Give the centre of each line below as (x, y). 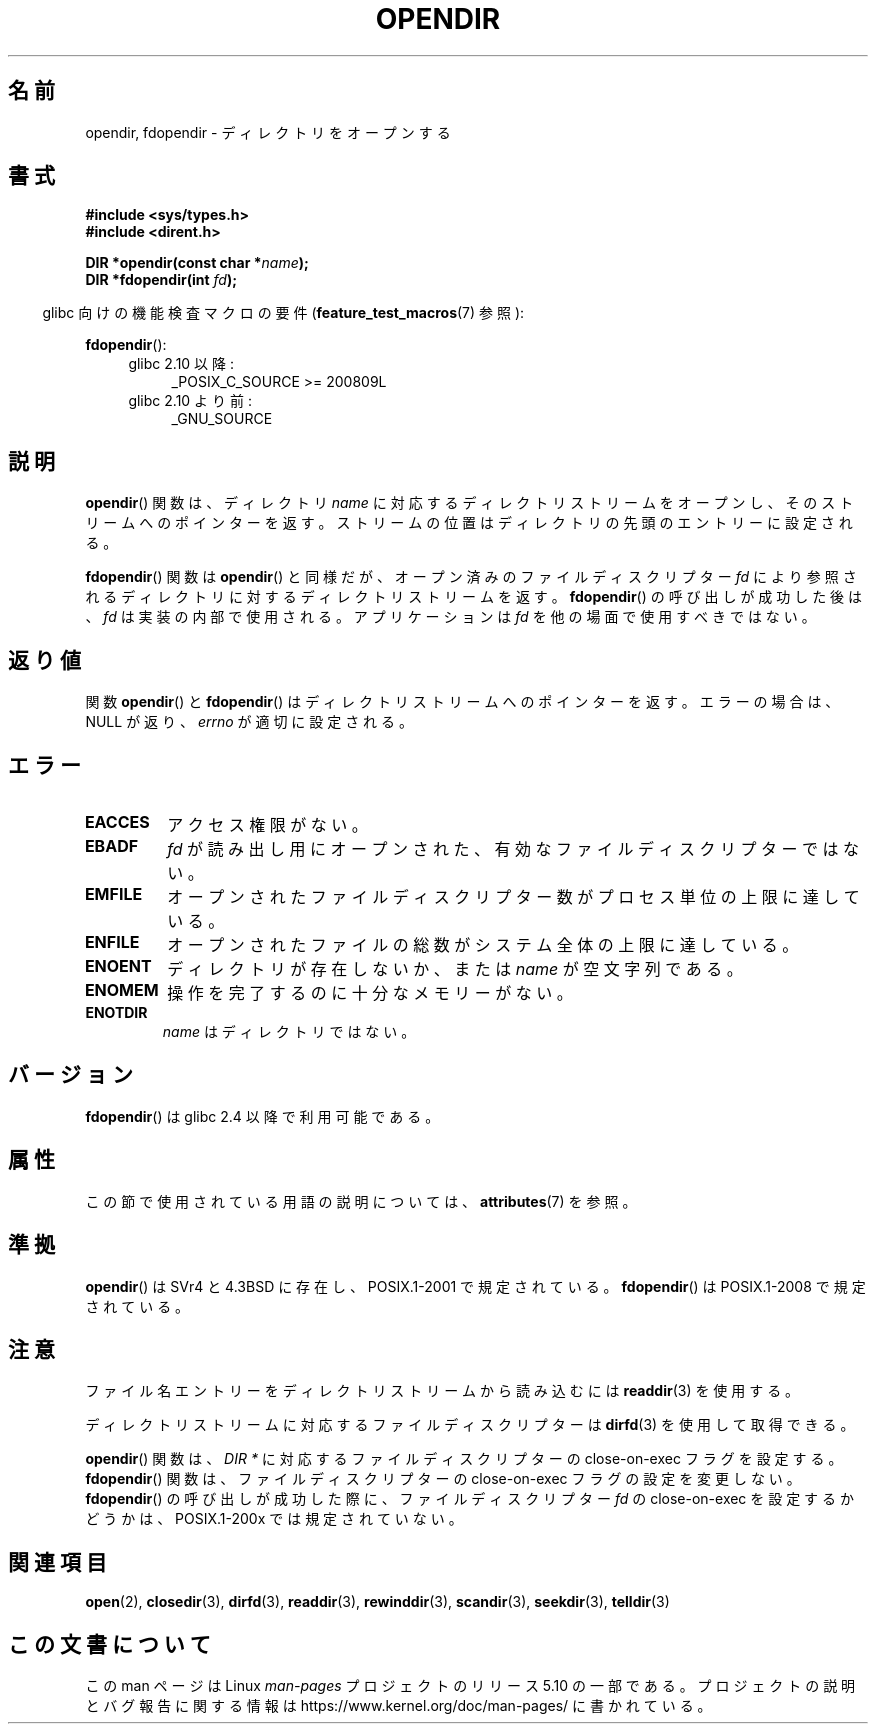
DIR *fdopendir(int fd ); (161, 280)
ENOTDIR (116, 1012)
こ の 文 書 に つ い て (109, 1644)
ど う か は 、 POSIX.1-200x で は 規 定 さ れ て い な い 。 (274, 1519)
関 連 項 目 (57, 1562)
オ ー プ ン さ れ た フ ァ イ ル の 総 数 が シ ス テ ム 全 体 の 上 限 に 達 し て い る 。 (483, 944)
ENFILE (112, 941)
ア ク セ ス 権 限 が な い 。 (267, 824)
